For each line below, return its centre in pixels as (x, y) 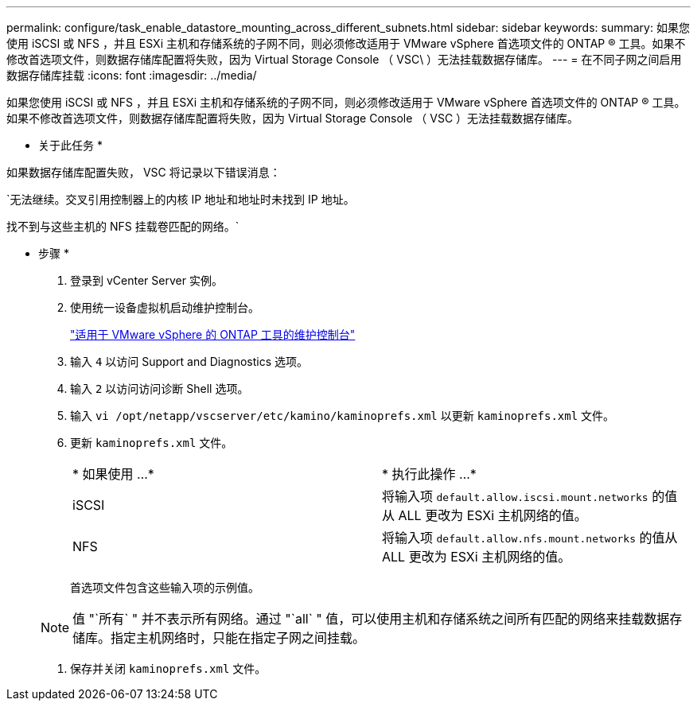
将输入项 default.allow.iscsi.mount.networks (515, 496)
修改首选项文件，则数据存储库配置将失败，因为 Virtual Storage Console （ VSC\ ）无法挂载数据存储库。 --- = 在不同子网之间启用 (344, 59)
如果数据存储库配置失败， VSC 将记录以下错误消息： (144, 172)
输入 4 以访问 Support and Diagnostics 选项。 (189, 361)
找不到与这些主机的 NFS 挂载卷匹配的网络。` (123, 226)
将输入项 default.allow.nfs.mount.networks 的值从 (530, 538)
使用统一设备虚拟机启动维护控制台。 (165, 307)
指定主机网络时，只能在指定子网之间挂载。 (238, 638)
